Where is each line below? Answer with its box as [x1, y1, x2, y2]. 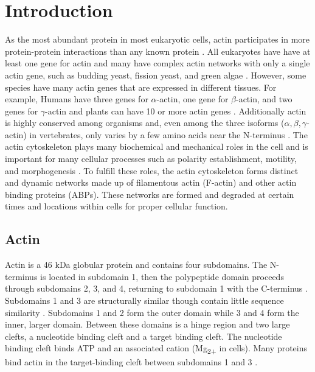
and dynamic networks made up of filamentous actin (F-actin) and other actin [5, 176, 297, 189]
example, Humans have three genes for [5, 93, 148, 105]
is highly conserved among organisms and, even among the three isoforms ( [5, 116, 285, 129]
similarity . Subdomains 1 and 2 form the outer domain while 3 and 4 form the [5, 306, 299, 318]
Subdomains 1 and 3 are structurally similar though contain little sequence [5, 294, 284, 307]
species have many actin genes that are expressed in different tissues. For [5, 80, 277, 93]
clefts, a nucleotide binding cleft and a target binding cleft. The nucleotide [5, 329, 282, 342]
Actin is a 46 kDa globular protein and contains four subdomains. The [5, 258, 268, 271]
